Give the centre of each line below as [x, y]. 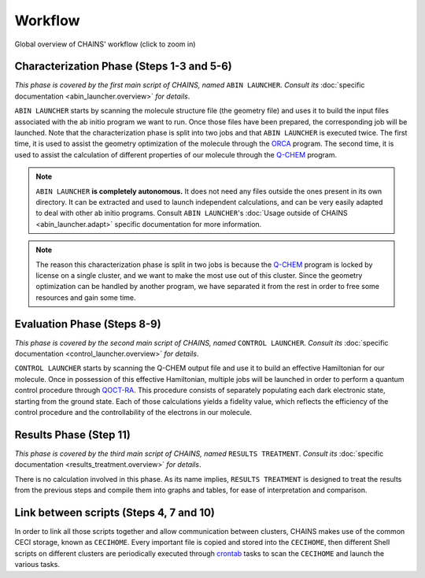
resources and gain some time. [86, 297]
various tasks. [37, 565]
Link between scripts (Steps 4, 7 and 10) [115, 512]
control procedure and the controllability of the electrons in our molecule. [133, 412]
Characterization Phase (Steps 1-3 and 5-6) [123, 67]
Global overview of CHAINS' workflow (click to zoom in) [105, 44]
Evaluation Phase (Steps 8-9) [88, 324]
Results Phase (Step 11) [73, 434]
